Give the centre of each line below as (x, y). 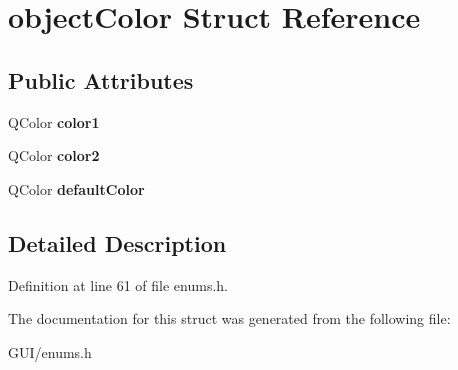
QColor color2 (54, 155)
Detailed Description (117, 242)
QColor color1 (54, 121)
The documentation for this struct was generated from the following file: (229, 318)
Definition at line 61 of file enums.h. (118, 284)
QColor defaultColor (76, 188)
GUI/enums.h (50, 351)
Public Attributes (101, 79)
